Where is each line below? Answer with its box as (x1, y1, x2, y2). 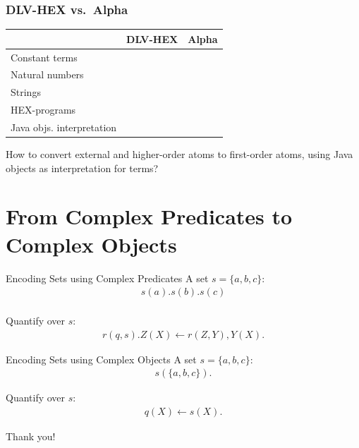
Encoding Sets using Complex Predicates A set (6, 270, 209, 285)
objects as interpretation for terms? (6, 160, 159, 175)
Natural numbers (11, 67, 84, 82)
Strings (11, 85, 41, 99)
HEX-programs (11, 102, 76, 117)
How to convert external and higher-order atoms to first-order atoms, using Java (6, 147, 353, 162)
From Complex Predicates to (6, 202, 293, 231)
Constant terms (11, 49, 78, 64)
